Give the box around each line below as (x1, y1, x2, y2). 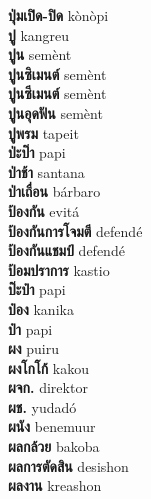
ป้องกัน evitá (8, 200, 80, 221)
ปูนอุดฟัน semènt (8, 102, 103, 123)
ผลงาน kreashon (8, 475, 102, 496)
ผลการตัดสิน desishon (8, 455, 129, 476)
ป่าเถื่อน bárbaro (8, 181, 101, 202)
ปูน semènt (8, 44, 72, 65)
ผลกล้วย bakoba (8, 436, 100, 457)
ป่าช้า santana (8, 161, 85, 182)
